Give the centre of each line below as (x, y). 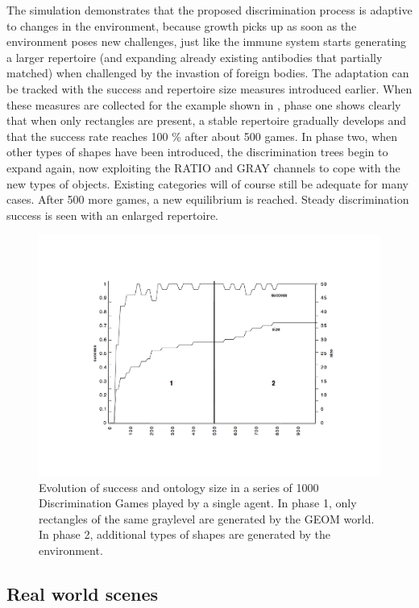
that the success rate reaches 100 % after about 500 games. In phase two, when (202, 136)
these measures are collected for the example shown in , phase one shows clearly (204, 104)
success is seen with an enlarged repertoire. (113, 215)
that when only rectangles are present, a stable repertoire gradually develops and (207, 120)
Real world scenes (82, 593)
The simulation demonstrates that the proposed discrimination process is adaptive (209, 10)
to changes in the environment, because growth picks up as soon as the (182, 25)
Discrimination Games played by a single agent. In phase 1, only (198, 503)
